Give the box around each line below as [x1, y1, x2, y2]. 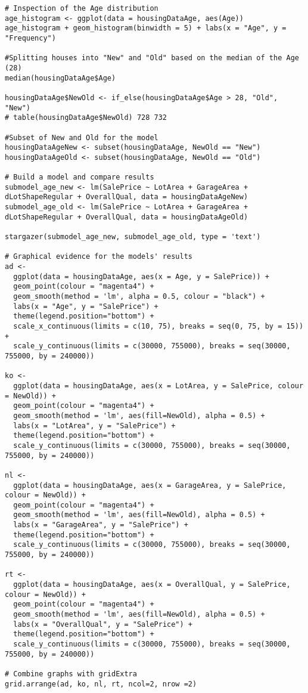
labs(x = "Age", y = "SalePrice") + [13, 302, 158, 311]
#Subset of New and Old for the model [5, 133, 158, 142]
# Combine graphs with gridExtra [5, 669, 137, 678]
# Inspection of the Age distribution [5, 4, 158, 13]
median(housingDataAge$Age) [5, 73, 116, 82]
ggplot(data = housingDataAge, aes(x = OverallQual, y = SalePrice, [13, 580, 291, 589]
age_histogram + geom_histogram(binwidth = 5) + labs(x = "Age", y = [5, 24, 287, 33]
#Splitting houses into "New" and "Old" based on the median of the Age [5, 54, 299, 63]
